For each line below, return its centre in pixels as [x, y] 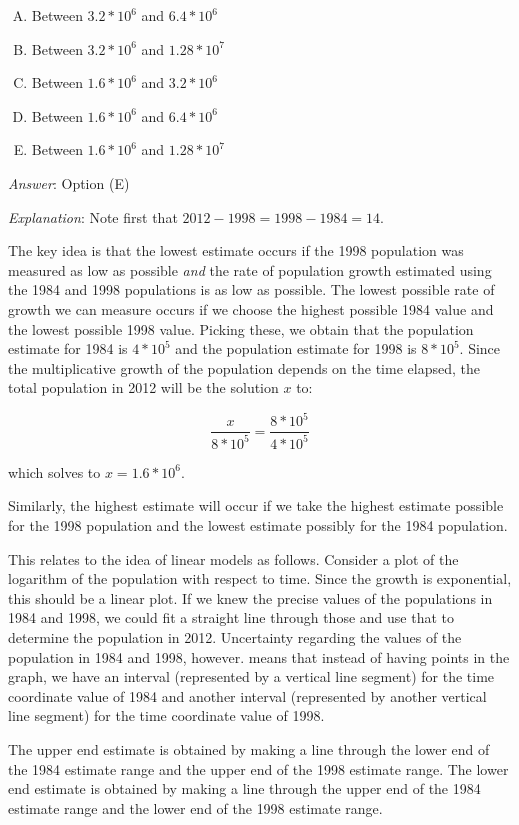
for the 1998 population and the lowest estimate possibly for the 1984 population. [258, 525]
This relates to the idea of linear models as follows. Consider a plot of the [233, 558]
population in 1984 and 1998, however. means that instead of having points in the [259, 656]
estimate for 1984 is [68, 348]
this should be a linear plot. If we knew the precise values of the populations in [250, 597]
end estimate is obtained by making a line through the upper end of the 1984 [244, 788]
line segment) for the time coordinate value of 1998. [166, 715]
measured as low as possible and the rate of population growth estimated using [250, 269]
